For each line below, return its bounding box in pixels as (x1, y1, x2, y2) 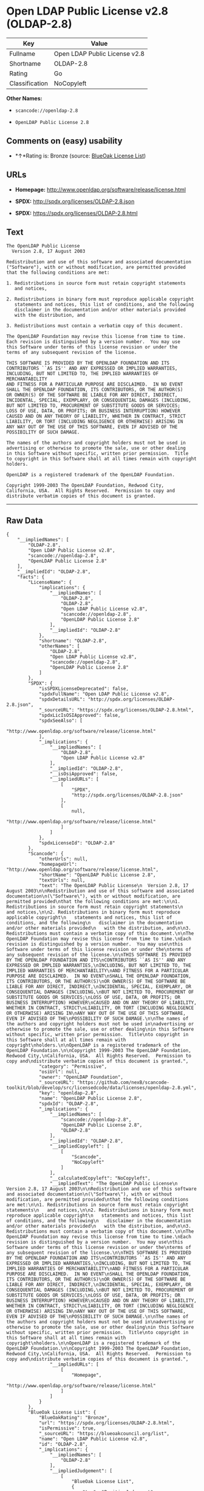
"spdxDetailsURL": (38, 696, 86, 703)
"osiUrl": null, (38, 1069, 80, 1075)
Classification (9, 79, 49, 88)
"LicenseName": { (28, 579, 72, 586)
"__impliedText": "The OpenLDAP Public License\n (49, 1181, 178, 1187)
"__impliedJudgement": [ (49, 1468, 113, 1474)
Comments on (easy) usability (6, 136, 123, 147)
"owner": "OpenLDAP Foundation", (38, 1074, 123, 1081)
